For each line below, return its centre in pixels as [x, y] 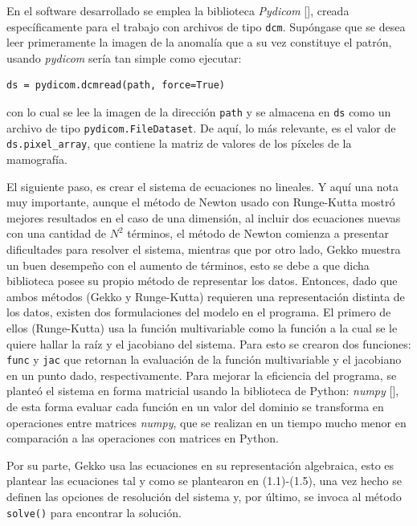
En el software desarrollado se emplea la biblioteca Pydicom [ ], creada [178, 10]
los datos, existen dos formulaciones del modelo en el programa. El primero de [199, 312]
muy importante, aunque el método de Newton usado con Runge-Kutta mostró [201, 202]
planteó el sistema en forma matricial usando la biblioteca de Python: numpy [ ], [203, 391]
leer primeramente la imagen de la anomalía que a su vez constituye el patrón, [199, 42]
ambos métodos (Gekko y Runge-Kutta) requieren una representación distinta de [206, 296]
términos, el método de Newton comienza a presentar [258, 233]
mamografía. [37, 159]
